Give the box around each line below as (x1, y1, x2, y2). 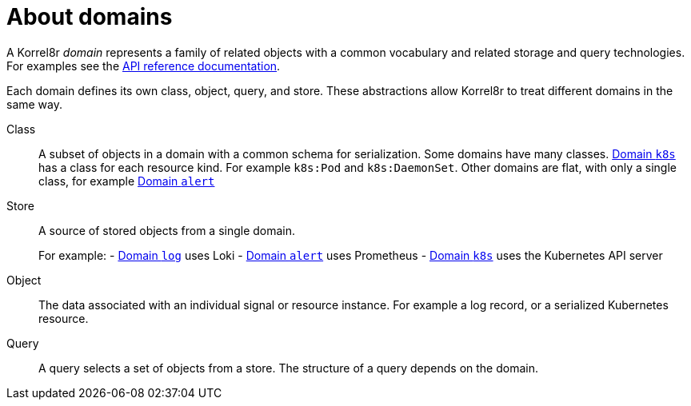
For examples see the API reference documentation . (6, 58, 281, 73)
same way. (6, 97, 63, 111)
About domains (6, 3, 173, 30)
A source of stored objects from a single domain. (38, 223, 296, 237)
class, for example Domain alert (38, 173, 215, 188)
